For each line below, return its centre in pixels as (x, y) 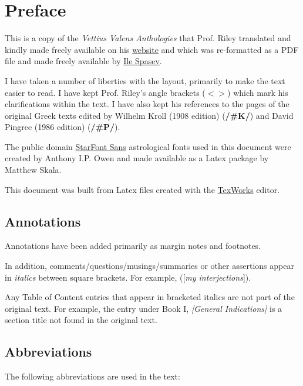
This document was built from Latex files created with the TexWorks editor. (142, 189)
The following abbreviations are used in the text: (92, 376)
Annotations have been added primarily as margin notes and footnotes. (133, 246)
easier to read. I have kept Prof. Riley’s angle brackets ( (105, 92)
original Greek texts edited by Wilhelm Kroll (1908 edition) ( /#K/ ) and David (149, 115)
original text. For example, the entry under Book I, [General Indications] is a (144, 308)
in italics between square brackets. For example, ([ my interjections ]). (128, 277)
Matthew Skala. (33, 170)
